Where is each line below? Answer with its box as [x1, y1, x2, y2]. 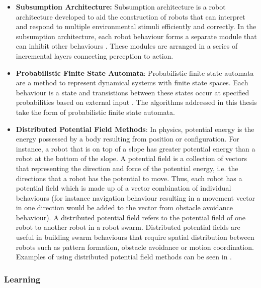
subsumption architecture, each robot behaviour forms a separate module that [16, 31, 257, 41]
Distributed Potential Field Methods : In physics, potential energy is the [16, 123, 254, 134]
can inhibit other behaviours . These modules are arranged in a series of [16, 41, 238, 51]
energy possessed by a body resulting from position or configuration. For [16, 133, 239, 144]
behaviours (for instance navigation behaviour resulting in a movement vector [16, 192, 255, 203]
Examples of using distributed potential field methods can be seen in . [16, 251, 232, 262]
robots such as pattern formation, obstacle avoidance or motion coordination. [16, 241, 254, 252]
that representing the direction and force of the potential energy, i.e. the [16, 163, 238, 173]
